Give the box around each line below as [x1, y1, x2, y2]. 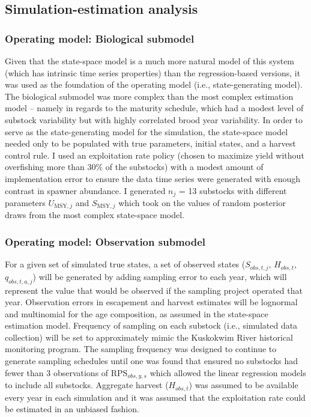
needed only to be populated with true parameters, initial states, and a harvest [5, 137, 296, 150]
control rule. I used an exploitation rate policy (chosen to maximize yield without [5, 148, 304, 161]
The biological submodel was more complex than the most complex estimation [5, 90, 294, 102]
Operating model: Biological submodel [5, 31, 195, 46]
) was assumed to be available [189, 379, 298, 391]
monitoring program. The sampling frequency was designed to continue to [5, 342, 277, 355]
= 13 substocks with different [179, 184, 287, 196]
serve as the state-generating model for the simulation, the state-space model [5, 125, 288, 138]
